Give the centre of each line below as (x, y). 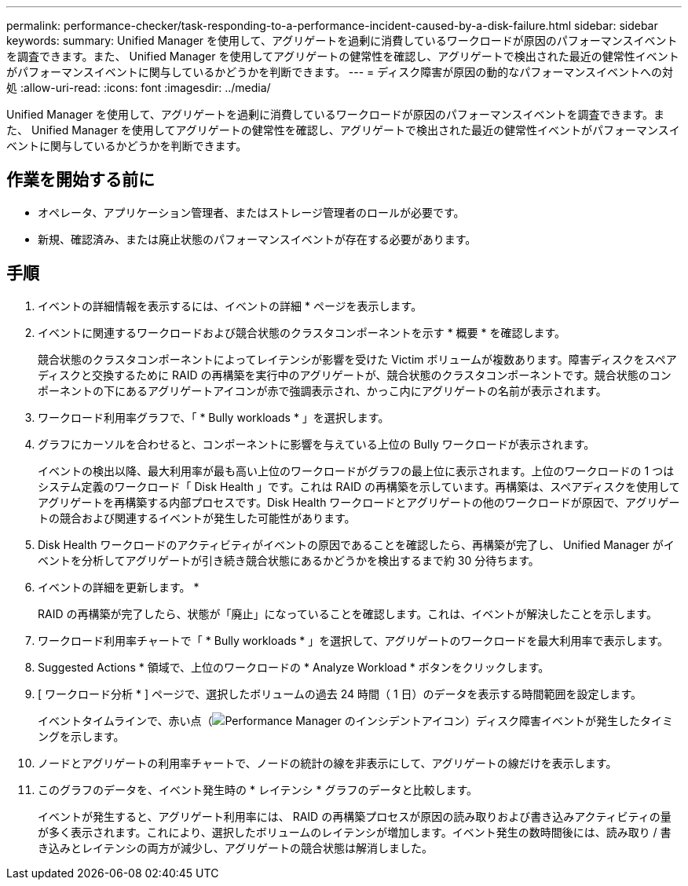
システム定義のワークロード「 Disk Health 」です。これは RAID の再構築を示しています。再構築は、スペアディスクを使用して (359, 486)
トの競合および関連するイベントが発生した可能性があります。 (197, 518)
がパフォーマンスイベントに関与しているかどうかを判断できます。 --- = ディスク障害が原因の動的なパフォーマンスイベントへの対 (340, 72)
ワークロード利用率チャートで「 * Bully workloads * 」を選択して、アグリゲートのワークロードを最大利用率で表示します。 (353, 640)
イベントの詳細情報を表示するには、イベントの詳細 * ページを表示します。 (230, 306)
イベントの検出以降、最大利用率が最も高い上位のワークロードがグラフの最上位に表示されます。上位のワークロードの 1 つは (356, 470)
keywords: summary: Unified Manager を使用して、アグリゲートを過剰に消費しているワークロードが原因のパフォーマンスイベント (342, 40)
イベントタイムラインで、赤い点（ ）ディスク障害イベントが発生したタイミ (356, 720)
